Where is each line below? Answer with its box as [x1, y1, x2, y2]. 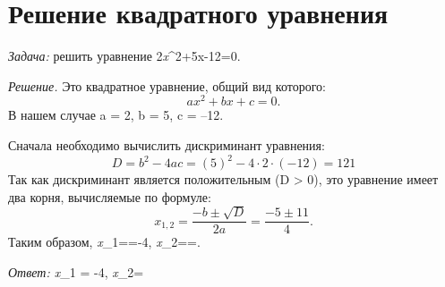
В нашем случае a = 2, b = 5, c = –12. [8, 106, 224, 124]
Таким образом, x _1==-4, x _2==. [8, 232, 201, 251]
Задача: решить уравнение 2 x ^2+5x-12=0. [8, 46, 241, 65]
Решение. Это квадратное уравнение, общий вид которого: [8, 76, 326, 95]
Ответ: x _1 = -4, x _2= [8, 262, 144, 281]
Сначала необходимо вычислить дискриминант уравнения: [8, 135, 325, 154]
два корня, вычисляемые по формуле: [8, 187, 211, 206]
